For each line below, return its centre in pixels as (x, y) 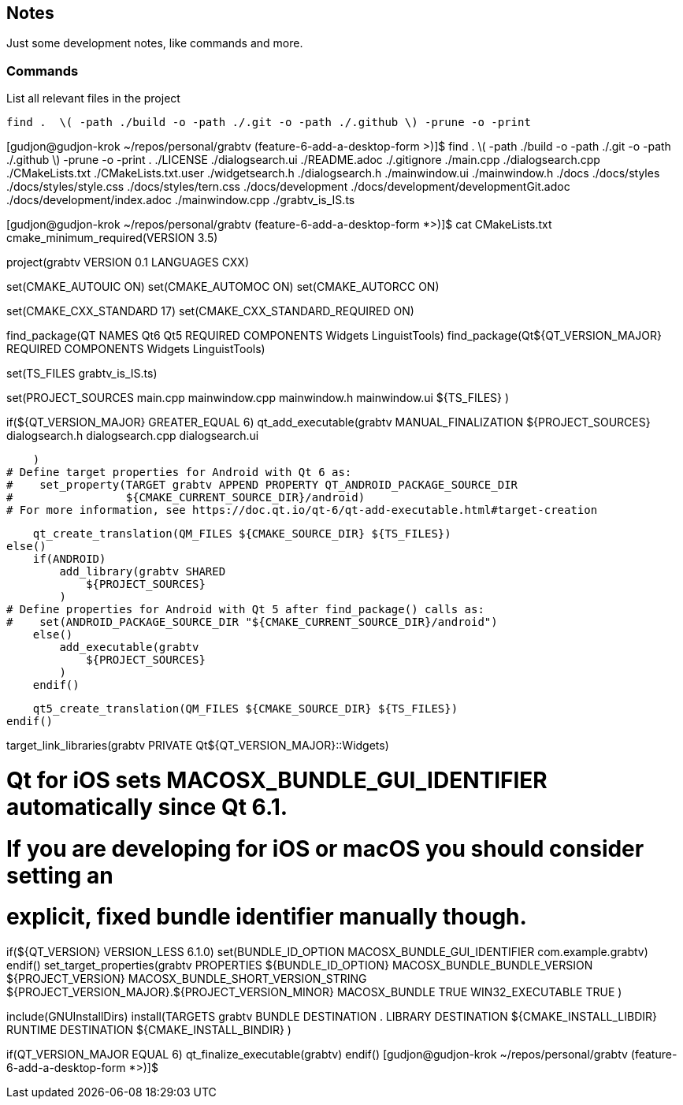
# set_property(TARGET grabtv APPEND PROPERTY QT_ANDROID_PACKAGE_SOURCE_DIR (262, 485)
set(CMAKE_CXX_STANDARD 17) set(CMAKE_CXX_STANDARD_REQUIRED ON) (210, 311)
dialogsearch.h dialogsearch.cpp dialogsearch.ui (133, 436)
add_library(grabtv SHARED (143, 572)
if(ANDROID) (69, 559)
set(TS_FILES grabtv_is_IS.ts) (82, 374)
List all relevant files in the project (93, 99)
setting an (60, 875)
